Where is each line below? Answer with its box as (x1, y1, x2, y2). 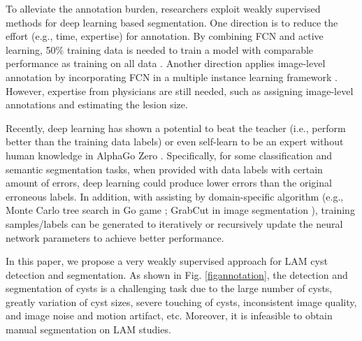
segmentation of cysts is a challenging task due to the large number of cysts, (6, 281, 333, 296)
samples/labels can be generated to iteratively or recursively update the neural (6, 216, 343, 231)
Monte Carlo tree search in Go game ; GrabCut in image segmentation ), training (6, 203, 355, 217)
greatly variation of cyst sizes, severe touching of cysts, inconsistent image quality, (6, 294, 357, 309)
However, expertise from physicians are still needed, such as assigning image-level (6, 83, 354, 98)
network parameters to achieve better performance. (6, 230, 224, 245)
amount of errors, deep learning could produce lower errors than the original (6, 175, 332, 190)
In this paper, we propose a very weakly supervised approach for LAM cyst (6, 254, 328, 268)
